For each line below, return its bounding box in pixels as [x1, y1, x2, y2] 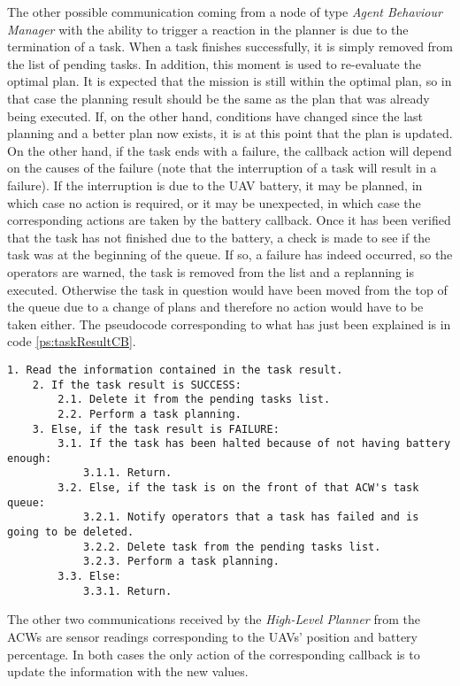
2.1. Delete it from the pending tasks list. [57, 393, 331, 406]
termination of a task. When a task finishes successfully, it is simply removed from [7, 37, 454, 56]
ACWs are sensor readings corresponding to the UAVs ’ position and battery [7, 627, 418, 645]
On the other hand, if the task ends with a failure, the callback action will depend [7, 141, 452, 159]
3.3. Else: [57, 570, 121, 583]
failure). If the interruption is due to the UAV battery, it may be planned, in [7, 175, 423, 194]
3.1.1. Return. [82, 466, 172, 480]
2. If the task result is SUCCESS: [32, 378, 241, 391]
